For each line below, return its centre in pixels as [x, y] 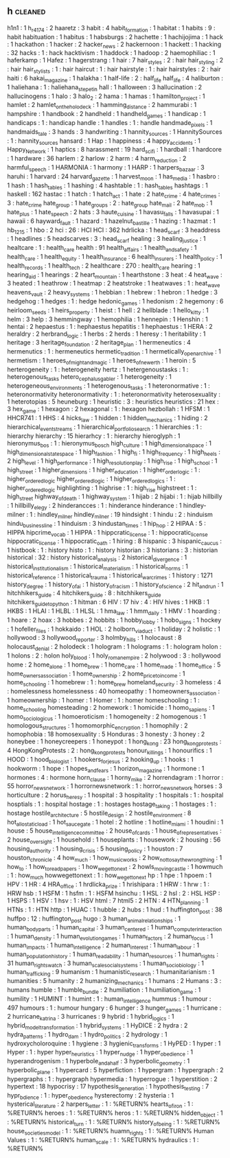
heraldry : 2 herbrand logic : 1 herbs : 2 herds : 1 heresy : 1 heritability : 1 [106, 334]
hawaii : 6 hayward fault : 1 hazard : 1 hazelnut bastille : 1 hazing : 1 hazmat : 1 [112, 221]
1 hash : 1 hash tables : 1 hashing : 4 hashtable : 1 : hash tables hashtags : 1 [107, 186]
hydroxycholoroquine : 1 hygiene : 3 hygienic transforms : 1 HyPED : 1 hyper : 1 [114, 1044]
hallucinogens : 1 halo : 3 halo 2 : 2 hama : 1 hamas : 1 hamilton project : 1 [106, 97]
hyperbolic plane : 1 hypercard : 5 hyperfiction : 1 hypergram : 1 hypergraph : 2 [116, 1071]
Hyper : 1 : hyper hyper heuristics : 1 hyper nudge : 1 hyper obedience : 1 [100, 1053]
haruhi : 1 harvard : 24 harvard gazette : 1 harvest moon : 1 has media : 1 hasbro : [113, 177]
